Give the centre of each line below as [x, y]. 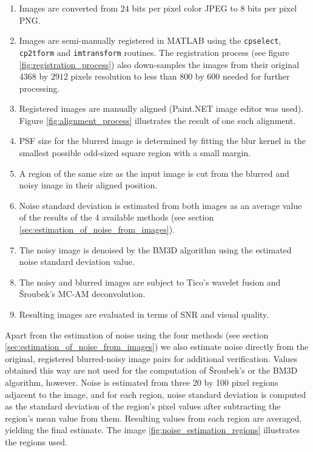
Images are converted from [69, 8]
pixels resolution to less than [124, 76]
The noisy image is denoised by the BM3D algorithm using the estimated [155, 249]
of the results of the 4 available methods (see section [116, 217]
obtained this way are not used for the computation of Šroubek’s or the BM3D [151, 370]
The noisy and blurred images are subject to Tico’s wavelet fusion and [150, 282]
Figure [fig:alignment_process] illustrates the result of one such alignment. [157, 120]
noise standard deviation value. [77, 262]
